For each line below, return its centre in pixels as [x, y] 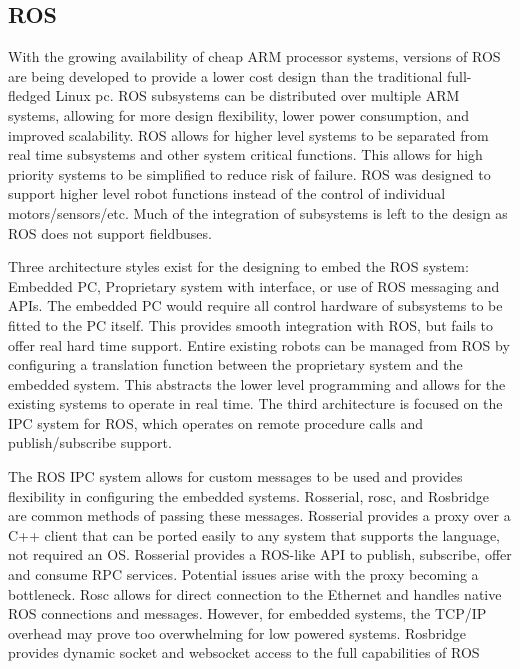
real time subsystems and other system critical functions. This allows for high [245, 154]
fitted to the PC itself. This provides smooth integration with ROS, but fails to [251, 324]
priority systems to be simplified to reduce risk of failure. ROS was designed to [249, 173]
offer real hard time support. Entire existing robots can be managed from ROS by [259, 344]
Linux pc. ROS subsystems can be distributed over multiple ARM [257, 95]
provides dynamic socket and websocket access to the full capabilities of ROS [244, 652]
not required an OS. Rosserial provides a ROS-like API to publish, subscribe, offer [260, 554]
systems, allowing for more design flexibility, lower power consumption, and [238, 114]
